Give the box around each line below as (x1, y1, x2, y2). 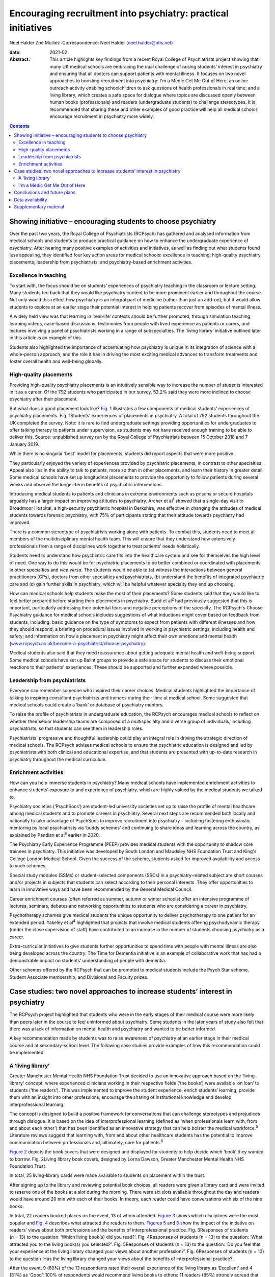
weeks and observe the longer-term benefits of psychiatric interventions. (9, 481, 163, 487)
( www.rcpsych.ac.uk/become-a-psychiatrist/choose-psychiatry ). (9, 640, 147, 646)
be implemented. (9, 1050, 45, 1056)
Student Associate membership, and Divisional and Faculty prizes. (9, 974, 149, 980)
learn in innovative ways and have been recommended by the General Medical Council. (9, 886, 193, 892)
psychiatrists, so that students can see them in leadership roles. (9, 725, 144, 731)
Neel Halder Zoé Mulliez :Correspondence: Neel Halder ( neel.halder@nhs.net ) (9, 40, 173, 46)
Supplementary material (14, 203, 65, 209)
